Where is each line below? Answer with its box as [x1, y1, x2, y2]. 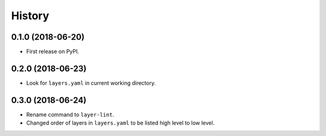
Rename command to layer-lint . [26, 111, 115, 118]
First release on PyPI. [26, 48, 80, 55]
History [11, 9, 50, 22]
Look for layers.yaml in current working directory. [26, 79, 156, 87]
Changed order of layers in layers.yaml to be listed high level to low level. [26, 119, 215, 126]
